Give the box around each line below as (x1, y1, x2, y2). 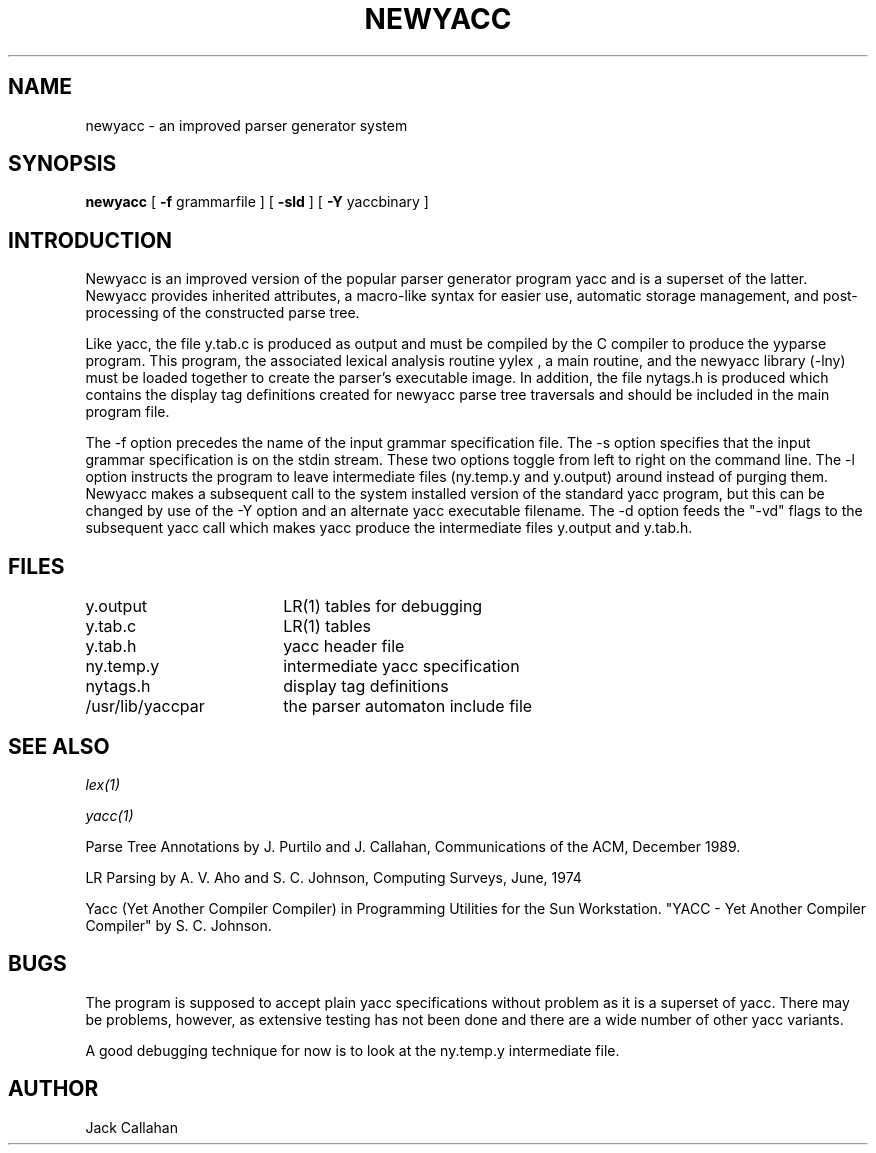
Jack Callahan (85, 1118, 179, 1136)
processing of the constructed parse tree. (85, 304, 360, 322)
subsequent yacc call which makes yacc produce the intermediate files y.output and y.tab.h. (85, 519, 693, 537)
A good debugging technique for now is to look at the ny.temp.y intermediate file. (85, 1041, 620, 1059)
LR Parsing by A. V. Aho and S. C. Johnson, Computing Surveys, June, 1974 (85, 868, 582, 886)
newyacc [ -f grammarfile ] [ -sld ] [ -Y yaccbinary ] (85, 193, 429, 211)
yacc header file (283, 636, 405, 657)
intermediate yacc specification (283, 656, 520, 677)
